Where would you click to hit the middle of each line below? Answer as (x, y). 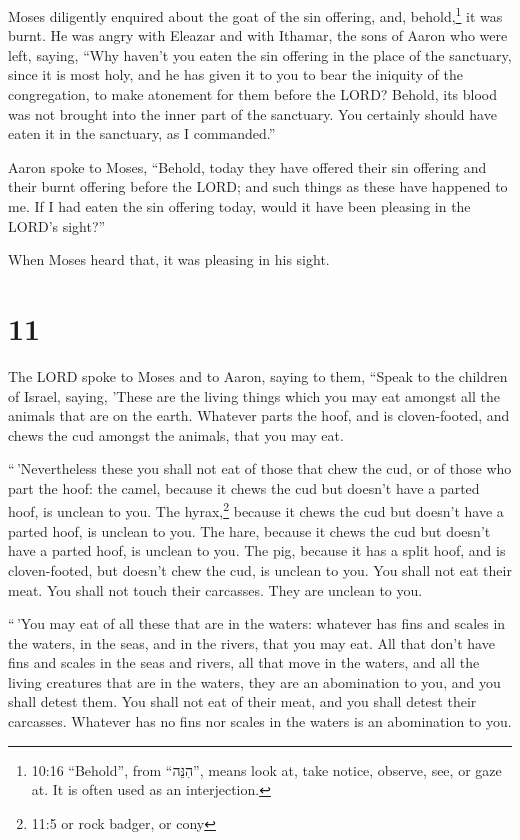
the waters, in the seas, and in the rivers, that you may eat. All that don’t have (251, 642)
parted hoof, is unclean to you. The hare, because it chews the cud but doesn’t (249, 530)
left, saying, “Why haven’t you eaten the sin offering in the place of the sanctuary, (260, 54)
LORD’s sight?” (57, 225)
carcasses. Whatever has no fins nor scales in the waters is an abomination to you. (260, 721)
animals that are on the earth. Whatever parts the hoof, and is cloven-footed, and (259, 415)
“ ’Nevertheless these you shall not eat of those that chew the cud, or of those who (260, 468)
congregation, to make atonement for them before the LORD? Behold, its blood (253, 94)
